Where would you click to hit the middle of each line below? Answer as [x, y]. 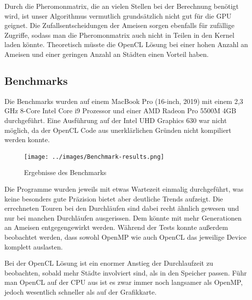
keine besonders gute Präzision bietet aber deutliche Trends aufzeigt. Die [114, 198]
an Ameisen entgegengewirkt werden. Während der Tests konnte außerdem [116, 227]
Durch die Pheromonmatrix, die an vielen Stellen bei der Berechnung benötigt [122, 6]
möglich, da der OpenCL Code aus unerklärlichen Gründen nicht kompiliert [118, 130]
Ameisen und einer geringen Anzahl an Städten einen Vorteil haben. [107, 54]
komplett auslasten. [34, 246]
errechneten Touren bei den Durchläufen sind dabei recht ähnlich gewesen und [122, 208]
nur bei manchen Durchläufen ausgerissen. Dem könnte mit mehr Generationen [123, 217]
